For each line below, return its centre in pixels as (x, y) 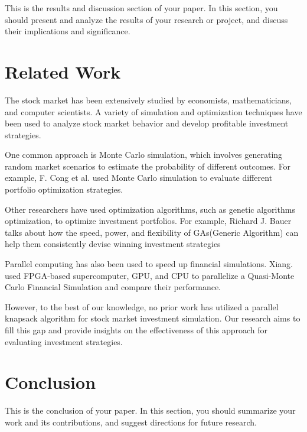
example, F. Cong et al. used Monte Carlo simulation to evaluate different (139, 178)
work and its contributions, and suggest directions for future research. (131, 422)
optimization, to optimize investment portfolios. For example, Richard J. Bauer (148, 221)
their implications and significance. (68, 31)
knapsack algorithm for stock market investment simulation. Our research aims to (153, 318)
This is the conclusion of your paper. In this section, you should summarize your (150, 410)
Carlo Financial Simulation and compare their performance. (113, 287)
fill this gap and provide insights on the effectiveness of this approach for (136, 330)
